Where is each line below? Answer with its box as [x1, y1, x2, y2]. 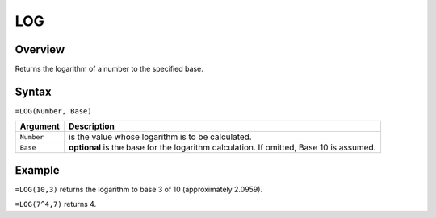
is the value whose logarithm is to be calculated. [69, 131, 252, 142]
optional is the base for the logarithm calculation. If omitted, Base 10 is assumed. [69, 142, 376, 153]
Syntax [15, 84, 52, 98]
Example [15, 163, 60, 177]
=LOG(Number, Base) [15, 106, 92, 116]
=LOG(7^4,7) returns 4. [15, 199, 97, 209]
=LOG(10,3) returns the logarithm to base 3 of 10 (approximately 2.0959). [15, 184, 262, 194]
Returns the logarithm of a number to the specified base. [15, 64, 203, 74]
